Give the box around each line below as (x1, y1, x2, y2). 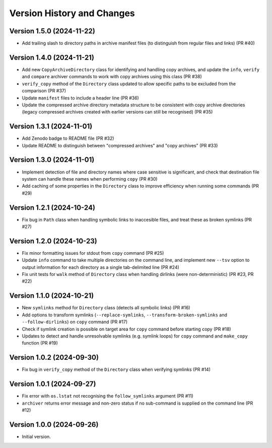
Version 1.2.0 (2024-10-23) (9, 237, 98, 245)
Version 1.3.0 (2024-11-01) (9, 155, 95, 164)
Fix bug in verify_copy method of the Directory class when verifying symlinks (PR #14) (22, 366, 211, 373)
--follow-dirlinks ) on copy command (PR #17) (22, 319, 128, 325)
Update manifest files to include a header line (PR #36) (22, 95, 140, 101)
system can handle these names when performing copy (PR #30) (22, 176, 158, 182)
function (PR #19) (22, 340, 58, 346)
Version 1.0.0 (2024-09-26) (9, 420, 99, 429)
